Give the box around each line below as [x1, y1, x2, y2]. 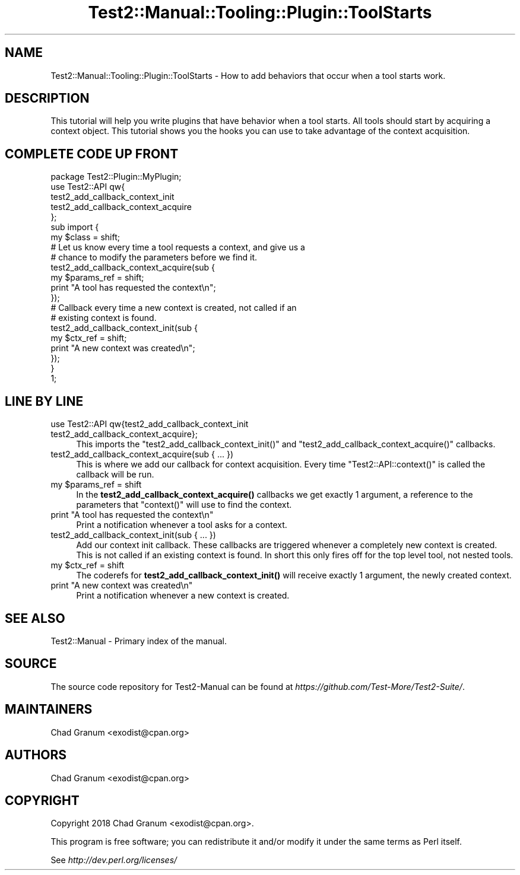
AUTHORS [5, 747, 67, 763]
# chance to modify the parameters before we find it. [50, 252, 258, 263]
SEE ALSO [5, 610, 65, 626]
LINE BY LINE [5, 393, 84, 409]
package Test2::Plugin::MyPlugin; [50, 171, 182, 182]
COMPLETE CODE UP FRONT [5, 146, 179, 161]
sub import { [50, 222, 99, 233]
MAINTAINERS [5, 702, 93, 717]
